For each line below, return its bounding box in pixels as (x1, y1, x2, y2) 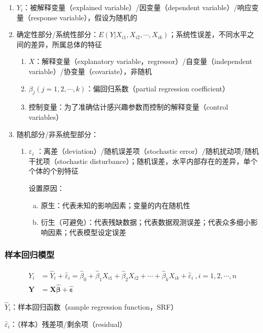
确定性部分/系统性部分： (16, 29, 98, 40)
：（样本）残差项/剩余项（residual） (10, 318, 127, 329)
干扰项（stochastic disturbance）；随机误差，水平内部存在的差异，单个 (28, 155, 258, 166)
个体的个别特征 (28, 165, 79, 176)
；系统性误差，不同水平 (169, 29, 247, 40)
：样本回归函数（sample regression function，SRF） (11, 302, 178, 312)
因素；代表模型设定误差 (48, 226, 126, 237)
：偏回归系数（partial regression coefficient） (86, 83, 229, 93)
